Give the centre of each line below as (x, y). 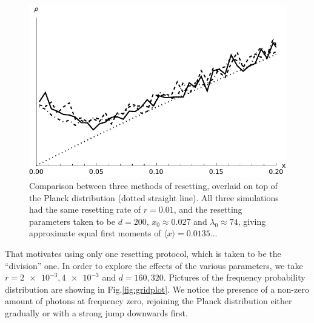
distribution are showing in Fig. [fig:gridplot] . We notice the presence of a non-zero (157, 289)
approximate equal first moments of (95, 233)
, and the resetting (208, 209)
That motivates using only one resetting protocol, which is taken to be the (143, 253)
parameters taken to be (72, 221)
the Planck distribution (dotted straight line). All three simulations (154, 197)
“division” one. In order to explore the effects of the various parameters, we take (154, 265)
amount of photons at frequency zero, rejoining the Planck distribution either (149, 301)
